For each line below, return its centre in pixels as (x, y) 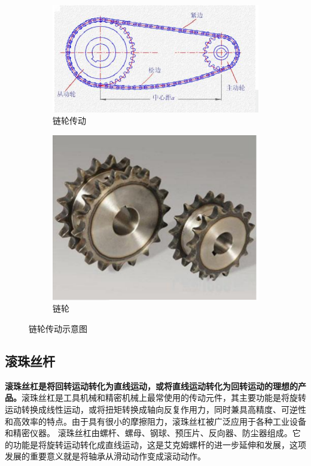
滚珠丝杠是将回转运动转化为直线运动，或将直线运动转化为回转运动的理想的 (151, 386)
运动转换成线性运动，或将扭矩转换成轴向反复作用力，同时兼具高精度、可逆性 (155, 409)
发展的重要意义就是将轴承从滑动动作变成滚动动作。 (105, 456)
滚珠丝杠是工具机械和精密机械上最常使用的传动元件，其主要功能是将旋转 (164, 398)
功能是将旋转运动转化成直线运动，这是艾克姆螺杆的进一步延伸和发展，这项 (159, 444)
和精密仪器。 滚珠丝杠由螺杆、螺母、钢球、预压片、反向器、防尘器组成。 (149, 433)
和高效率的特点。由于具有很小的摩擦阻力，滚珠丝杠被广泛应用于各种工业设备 (155, 421)
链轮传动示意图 (58, 329)
